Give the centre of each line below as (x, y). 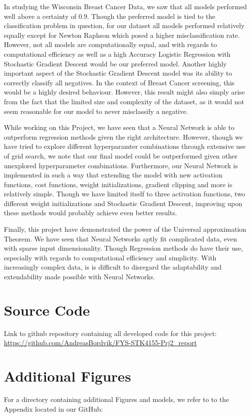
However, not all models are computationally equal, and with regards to (111, 44)
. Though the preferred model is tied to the (151, 16)
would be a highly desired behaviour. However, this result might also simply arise (125, 92)
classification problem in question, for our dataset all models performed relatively (124, 25)
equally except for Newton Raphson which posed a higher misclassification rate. (122, 35)
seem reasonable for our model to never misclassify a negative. (96, 111)
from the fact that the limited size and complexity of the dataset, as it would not (124, 101)
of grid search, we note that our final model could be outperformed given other (121, 155)
